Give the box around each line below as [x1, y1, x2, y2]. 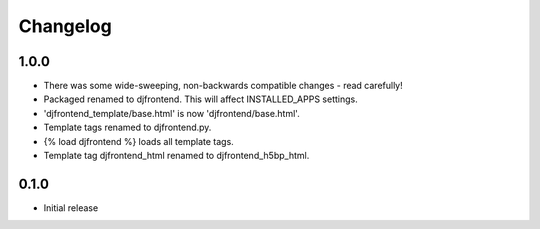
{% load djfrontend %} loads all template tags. [43, 135, 234, 147]
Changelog [18, 15, 112, 37]
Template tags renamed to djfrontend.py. [43, 121, 212, 134]
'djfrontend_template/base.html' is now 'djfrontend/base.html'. [43, 107, 300, 119]
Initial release [43, 201, 99, 214]
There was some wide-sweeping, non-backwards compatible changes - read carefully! [43, 80, 404, 92]
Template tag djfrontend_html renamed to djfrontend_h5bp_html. [43, 150, 310, 162]
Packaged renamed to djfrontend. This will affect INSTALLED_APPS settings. [43, 93, 359, 105]
